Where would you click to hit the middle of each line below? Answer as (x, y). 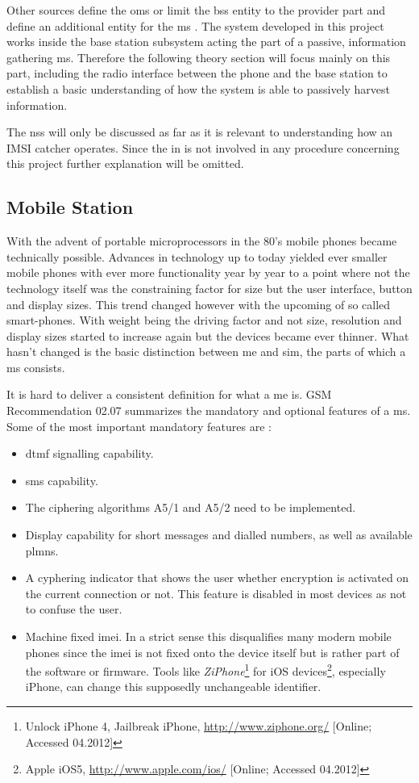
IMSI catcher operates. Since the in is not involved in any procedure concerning (203, 147)
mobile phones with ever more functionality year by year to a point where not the (208, 272)
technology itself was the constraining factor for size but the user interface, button (209, 288)
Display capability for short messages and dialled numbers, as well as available (219, 535)
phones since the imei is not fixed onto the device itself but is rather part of (212, 652)
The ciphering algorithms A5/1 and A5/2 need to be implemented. (191, 507)
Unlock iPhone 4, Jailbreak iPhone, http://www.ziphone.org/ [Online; (199, 726)
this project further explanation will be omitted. (125, 163)
